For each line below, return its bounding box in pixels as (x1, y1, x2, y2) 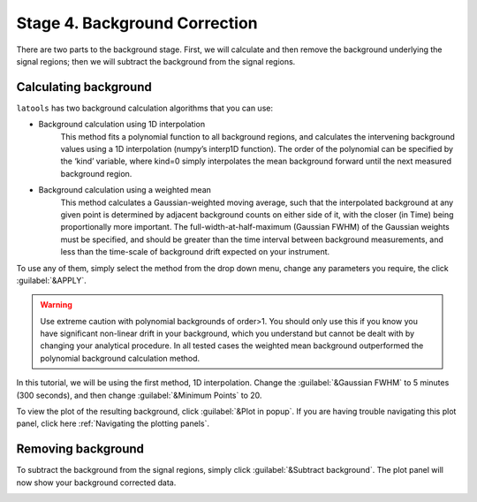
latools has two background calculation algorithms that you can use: (16, 103, 274, 113)
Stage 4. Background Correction (16, 13, 258, 33)
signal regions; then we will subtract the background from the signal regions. (16, 56, 296, 66)
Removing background (16, 442, 145, 457)
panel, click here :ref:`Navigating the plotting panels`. (16, 418, 209, 429)
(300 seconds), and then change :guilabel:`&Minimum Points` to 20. (16, 390, 262, 400)
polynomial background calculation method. (40, 353, 201, 363)
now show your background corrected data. (16, 477, 177, 488)
